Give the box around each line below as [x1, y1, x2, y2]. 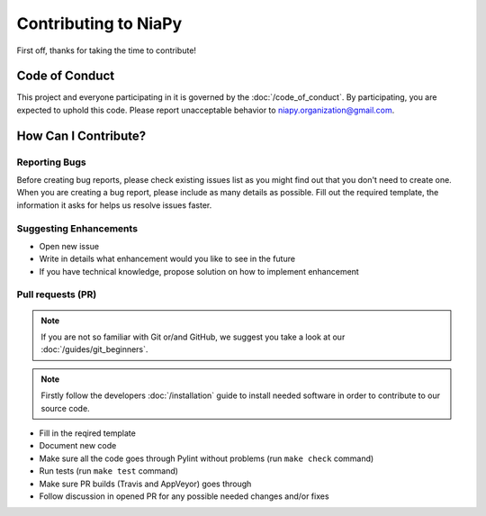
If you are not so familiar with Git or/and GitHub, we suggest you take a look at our [40, 331, 346, 342]
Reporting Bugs [16, 156, 86, 168]
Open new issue [39, 240, 99, 251]
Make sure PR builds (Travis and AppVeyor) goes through [39, 478, 252, 489]
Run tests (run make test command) [39, 466, 179, 476]
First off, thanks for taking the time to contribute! [16, 45, 197, 56]
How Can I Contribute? [16, 128, 147, 143]
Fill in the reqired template [39, 428, 137, 439]
